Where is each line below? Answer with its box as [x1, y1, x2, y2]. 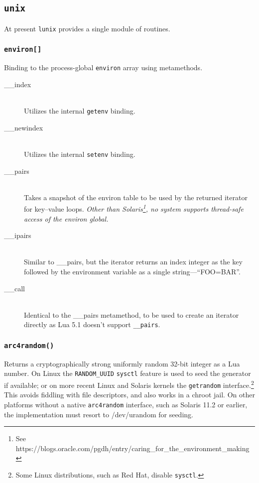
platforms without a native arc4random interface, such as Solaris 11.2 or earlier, [4, 399, 248, 409]
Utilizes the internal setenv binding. [24, 148, 135, 159]
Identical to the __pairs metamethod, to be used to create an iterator [24, 309, 239, 320]
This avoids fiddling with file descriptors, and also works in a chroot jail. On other [4, 389, 255, 400]
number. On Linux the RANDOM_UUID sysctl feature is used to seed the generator [4, 368, 251, 378]
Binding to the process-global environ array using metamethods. [4, 62, 203, 73]
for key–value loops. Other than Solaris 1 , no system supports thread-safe [24, 202, 244, 214]
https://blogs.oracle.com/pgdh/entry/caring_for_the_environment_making [15, 443, 250, 453]
